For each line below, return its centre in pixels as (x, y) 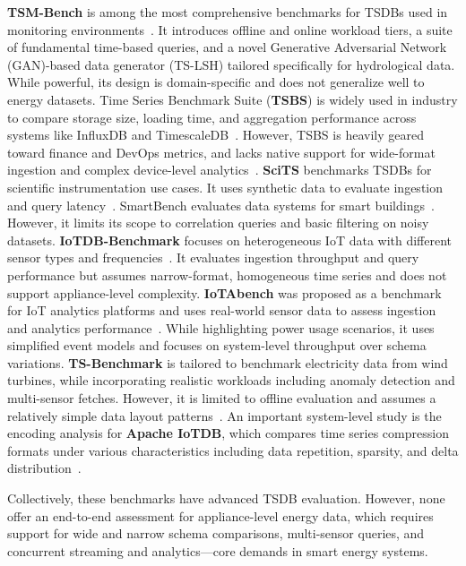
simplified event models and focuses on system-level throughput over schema (217, 345)
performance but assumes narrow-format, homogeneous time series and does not (227, 274)
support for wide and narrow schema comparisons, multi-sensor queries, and (216, 533)
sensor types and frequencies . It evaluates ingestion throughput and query (213, 257)
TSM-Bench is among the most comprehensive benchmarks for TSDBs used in (228, 12)
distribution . (44, 468)
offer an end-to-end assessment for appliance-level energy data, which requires (220, 515)
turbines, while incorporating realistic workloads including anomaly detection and (231, 380)
